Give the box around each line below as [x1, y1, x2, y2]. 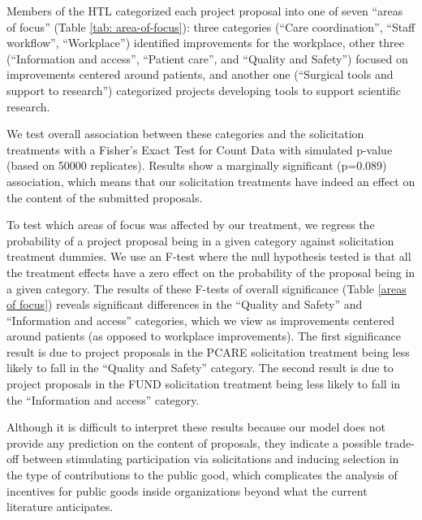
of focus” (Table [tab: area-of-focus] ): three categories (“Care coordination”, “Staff [6, 18, 416, 35]
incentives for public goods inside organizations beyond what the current [6, 482, 368, 499]
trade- [385, 434, 415, 451]
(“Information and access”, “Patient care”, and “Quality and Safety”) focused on [6, 50, 408, 67]
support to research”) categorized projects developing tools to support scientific [6, 81, 402, 98]
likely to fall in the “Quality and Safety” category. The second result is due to [6, 359, 394, 376]
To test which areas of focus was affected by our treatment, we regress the [6, 216, 375, 233]
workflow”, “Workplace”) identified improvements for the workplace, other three [6, 34, 404, 51]
